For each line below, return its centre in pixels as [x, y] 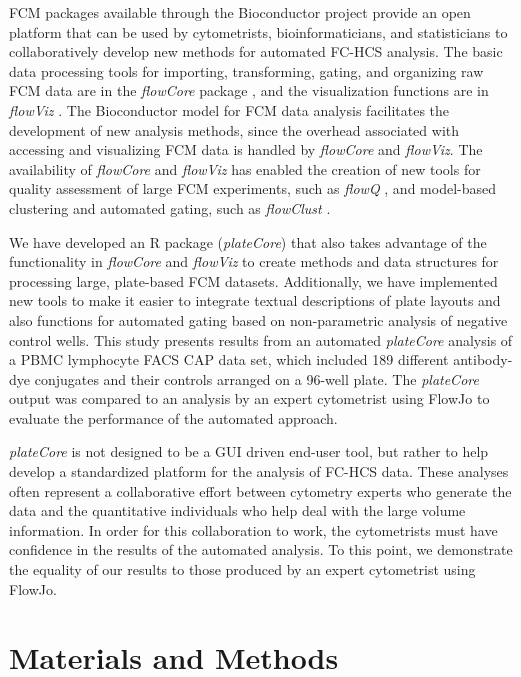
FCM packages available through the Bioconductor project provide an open [240, 12]
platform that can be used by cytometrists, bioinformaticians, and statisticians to [258, 31]
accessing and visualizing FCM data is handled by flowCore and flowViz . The [246, 149]
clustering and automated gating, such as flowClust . [170, 207]
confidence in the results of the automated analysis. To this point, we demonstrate [261, 549]
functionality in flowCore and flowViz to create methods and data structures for [254, 261]
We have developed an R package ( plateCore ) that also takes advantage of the [248, 241]
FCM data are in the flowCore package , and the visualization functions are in [249, 90]
